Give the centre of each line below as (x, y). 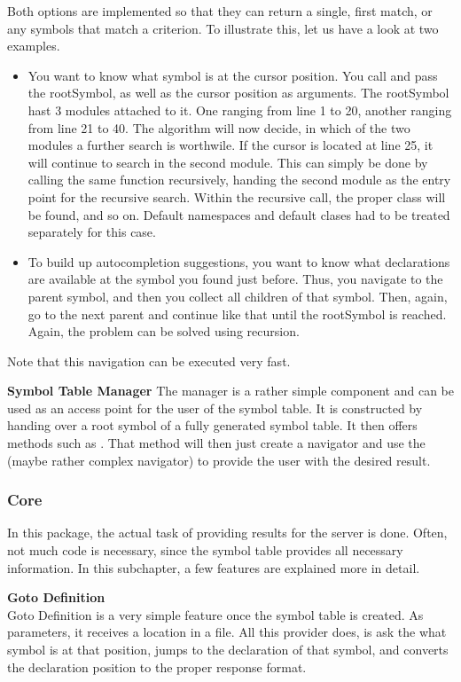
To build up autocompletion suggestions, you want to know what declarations (239, 261)
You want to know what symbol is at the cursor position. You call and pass (233, 75)
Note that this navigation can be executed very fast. (149, 361)
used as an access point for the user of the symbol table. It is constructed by (215, 408)
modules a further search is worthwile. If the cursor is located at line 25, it (230, 145)
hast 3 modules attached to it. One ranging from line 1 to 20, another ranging (240, 110)
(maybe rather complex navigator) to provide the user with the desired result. (219, 460)
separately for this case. (92, 232)
